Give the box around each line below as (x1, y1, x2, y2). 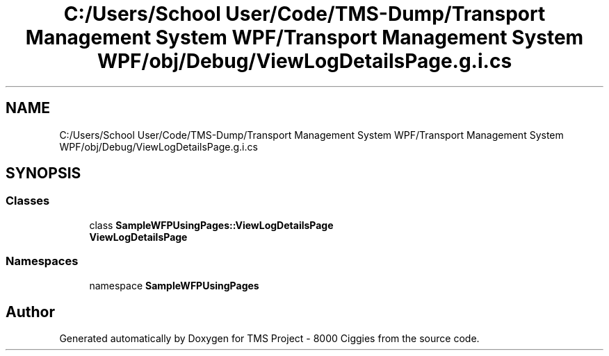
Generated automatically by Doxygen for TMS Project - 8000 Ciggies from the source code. (59, 332, 480, 345)
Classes (6, 194, 50, 208)
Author (6, 303, 55, 321)
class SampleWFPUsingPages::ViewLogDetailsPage (89, 219, 334, 231)
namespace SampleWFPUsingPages (89, 279, 259, 291)
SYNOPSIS (6, 164, 81, 183)
